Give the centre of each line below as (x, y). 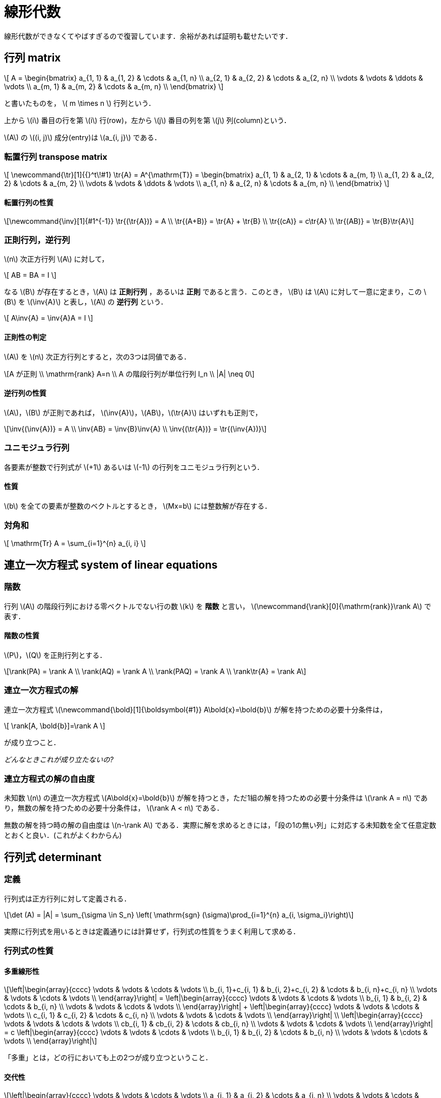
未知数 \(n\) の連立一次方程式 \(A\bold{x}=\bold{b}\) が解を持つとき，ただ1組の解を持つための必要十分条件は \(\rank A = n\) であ (216, 798)
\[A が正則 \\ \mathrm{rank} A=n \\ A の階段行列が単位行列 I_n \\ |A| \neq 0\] (129, 374)
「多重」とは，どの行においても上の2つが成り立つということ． (108, 1058)
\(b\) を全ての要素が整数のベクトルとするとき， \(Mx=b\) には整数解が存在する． (138, 506)
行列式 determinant (53, 857)
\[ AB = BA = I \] (30, 275)
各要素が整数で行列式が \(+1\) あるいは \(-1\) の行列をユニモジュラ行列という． (134, 467)
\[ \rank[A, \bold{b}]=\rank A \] (55, 725)
